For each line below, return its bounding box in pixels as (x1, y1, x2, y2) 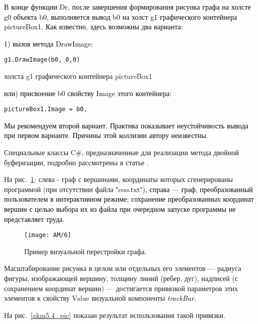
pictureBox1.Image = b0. (4, 106, 87, 113)
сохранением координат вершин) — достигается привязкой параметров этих (4, 283, 238, 293)
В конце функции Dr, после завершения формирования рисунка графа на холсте (4, 2, 251, 12)
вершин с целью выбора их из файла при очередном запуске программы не (4, 204, 236, 214)
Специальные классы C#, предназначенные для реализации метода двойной (4, 147, 239, 158)
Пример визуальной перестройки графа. (24, 246, 147, 256)
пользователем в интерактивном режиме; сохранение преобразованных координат (4, 194, 254, 204)
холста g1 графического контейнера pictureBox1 (4, 71, 152, 81)
